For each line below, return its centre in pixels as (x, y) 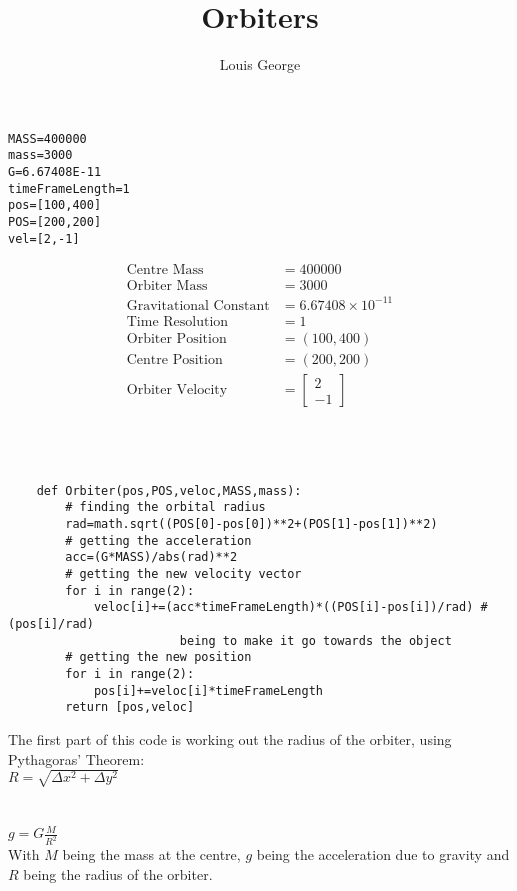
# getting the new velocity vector (183, 574)
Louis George (260, 64)
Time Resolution (177, 321)
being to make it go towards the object (315, 640)
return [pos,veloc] (130, 707)
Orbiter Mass (167, 286)
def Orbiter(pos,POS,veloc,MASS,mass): (169, 490)
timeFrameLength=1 (69, 188)
